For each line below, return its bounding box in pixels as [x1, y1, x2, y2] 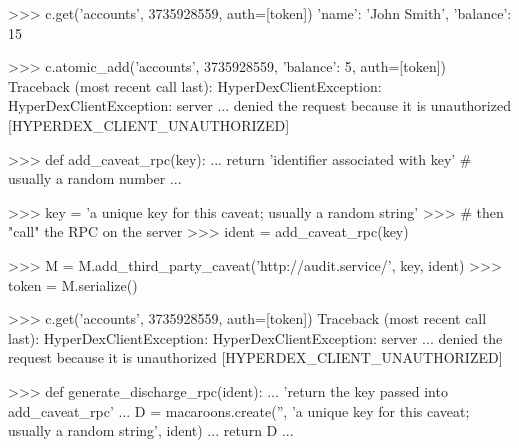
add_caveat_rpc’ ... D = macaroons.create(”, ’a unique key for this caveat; [8, 400, 470, 421]
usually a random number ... [8, 168, 182, 189]
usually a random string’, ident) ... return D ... [8, 420, 294, 441]
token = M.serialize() [8, 274, 138, 295]
